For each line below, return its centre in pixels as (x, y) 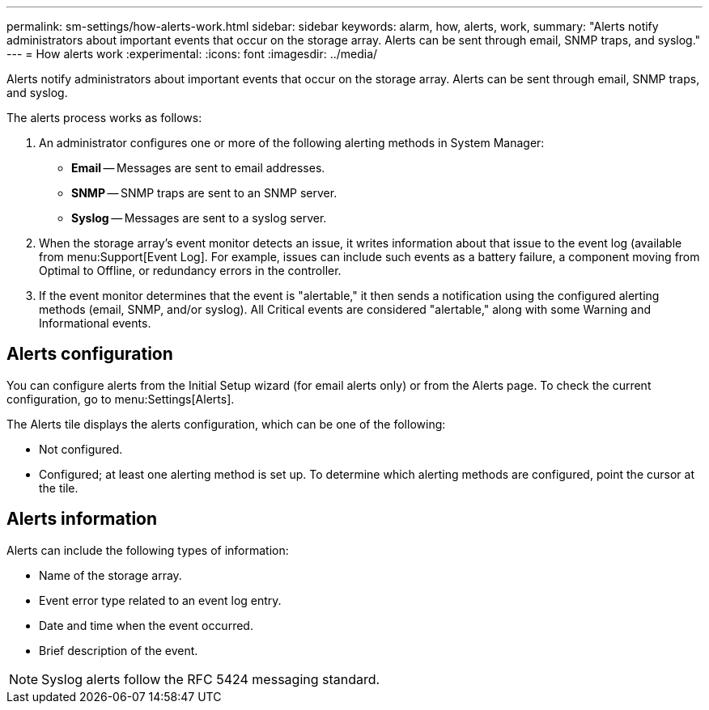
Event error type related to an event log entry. (160, 600)
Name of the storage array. (110, 575)
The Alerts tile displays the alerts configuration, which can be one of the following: (226, 424)
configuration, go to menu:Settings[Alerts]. (121, 399)
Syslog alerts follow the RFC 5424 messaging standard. (211, 679)
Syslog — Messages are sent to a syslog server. (199, 218)
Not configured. (81, 449)
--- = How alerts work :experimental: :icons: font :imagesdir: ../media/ (192, 54)
